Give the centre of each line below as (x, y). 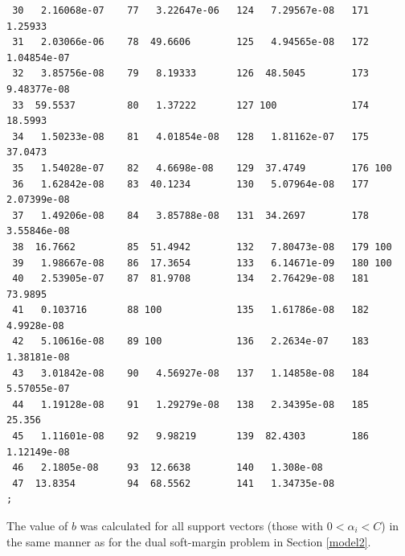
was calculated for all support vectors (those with (202, 525)
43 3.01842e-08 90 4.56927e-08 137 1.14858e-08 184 (191, 373)
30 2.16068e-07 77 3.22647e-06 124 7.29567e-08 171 (191, 10)
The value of (37, 525)
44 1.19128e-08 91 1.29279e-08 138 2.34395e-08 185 (191, 404)
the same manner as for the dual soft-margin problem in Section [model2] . (189, 541)
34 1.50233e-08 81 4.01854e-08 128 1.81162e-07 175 (191, 136)
